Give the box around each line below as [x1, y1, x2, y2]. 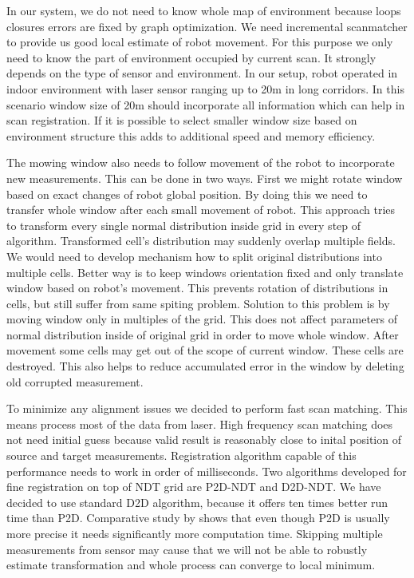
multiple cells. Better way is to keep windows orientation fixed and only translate [6, 263, 404, 280]
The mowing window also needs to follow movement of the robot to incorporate [6, 154, 395, 171]
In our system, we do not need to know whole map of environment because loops [6, 2, 401, 18]
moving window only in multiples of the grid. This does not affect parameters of [6, 311, 398, 327]
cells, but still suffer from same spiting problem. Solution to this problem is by [6, 295, 390, 311]
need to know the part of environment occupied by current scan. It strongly [6, 49, 377, 65]
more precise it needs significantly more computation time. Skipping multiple [6, 525, 383, 541]
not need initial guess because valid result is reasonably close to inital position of [6, 431, 401, 448]
